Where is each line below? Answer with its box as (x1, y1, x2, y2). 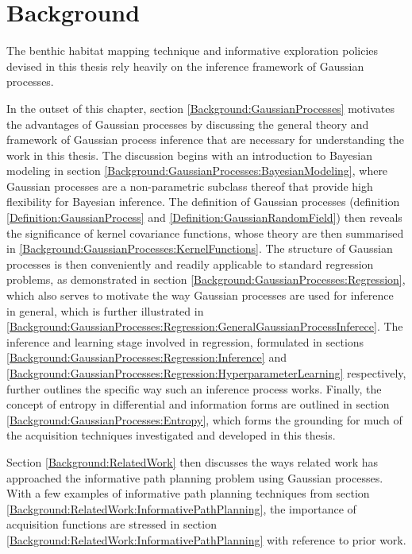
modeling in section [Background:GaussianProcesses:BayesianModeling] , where (6, 162, 388, 179)
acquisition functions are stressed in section (6, 516, 217, 533)
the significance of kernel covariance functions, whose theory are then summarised (6, 224, 404, 241)
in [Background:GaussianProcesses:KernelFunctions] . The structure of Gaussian (6, 240, 393, 257)
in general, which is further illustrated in (6, 302, 204, 319)
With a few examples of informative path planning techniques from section (6, 485, 370, 502)
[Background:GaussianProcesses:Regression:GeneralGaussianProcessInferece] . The (6, 318, 403, 335)
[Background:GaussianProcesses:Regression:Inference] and (6, 349, 287, 366)
